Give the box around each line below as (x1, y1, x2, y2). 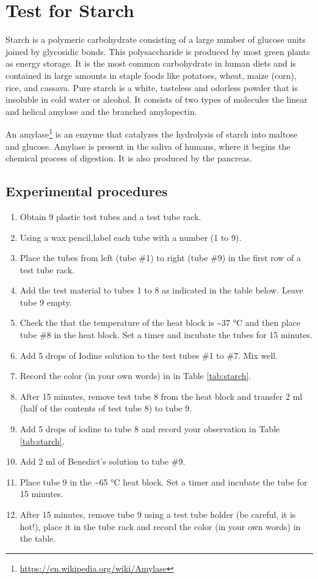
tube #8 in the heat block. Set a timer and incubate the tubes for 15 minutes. (20, 328, 313, 341)
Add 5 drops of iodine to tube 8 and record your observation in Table (20, 422, 280, 435)
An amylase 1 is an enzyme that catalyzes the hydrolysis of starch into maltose (5, 126, 298, 140)
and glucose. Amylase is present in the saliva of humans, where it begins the (5, 139, 291, 152)
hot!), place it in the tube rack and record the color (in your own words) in (20, 520, 301, 533)
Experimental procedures (5, 182, 168, 201)
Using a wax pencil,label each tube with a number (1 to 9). (20, 230, 242, 243)
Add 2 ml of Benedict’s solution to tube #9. (20, 455, 186, 468)
